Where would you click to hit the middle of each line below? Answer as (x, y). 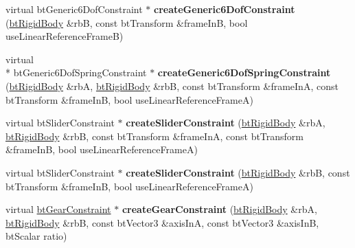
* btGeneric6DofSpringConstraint (76, 72)
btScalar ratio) (36, 236)
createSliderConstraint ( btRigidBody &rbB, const (238, 172)
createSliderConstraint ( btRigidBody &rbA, (226, 123)
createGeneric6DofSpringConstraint (244, 72)
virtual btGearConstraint (58, 209)
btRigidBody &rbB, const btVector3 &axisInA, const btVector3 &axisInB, (162, 222)
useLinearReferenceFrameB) (65, 36)
